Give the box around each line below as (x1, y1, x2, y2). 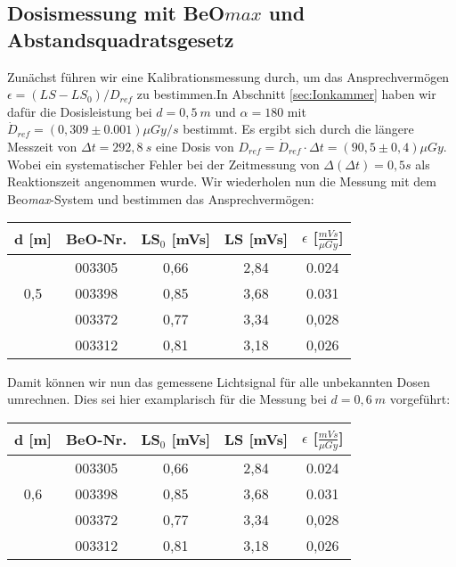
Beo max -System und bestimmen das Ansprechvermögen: (7, 189, 314, 208)
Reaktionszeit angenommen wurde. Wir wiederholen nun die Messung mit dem (7, 172, 436, 191)
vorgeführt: (389, 390, 451, 408)
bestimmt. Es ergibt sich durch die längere (183, 119, 414, 138)
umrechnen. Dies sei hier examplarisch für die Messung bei (7, 390, 327, 408)
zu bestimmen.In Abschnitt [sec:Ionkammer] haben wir (136, 85, 436, 103)
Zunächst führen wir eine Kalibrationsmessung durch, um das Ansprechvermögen (7, 67, 450, 86)
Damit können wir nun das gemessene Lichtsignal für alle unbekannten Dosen (7, 372, 430, 390)
